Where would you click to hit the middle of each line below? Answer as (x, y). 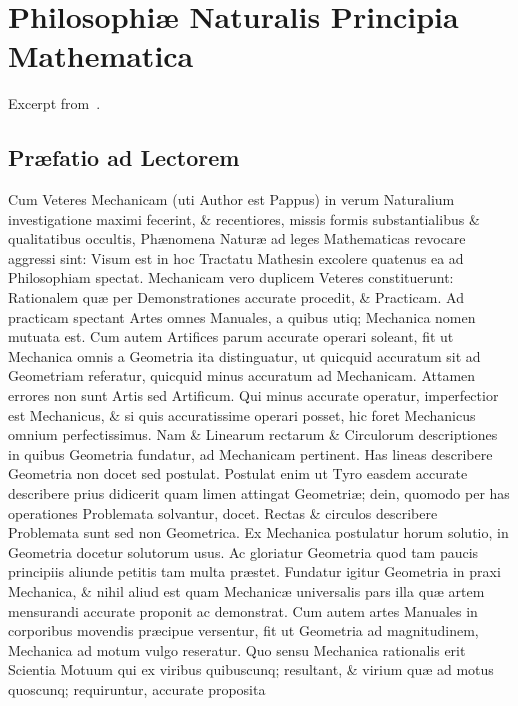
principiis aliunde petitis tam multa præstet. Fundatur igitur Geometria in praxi (254, 571)
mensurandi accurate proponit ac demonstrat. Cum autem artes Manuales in (243, 610)
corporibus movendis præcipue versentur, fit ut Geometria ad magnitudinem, (243, 630)
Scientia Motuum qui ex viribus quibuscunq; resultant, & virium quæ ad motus (251, 669)
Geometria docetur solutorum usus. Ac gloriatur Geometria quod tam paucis (243, 551)
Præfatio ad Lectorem (124, 157)
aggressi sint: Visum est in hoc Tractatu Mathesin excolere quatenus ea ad (236, 257)
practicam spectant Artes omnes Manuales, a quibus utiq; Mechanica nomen (242, 316)
